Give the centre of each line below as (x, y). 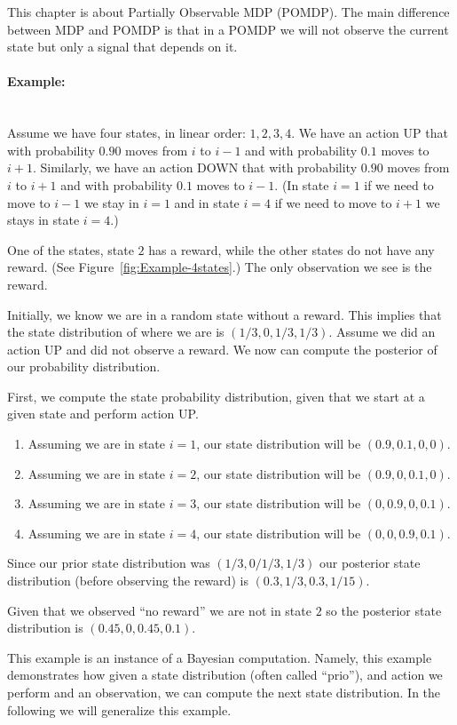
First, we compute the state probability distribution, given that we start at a (216, 396)
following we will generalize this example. (119, 709)
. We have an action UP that (370, 133)
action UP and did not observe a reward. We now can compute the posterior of (222, 349)
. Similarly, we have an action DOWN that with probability (195, 167)
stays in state (43, 220)
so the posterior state (384, 610)
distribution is (45, 628)
